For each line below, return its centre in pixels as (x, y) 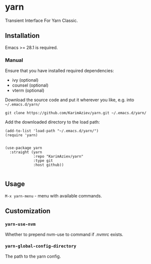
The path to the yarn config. (33, 256)
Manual (14, 60)
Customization (28, 211)
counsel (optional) (30, 85)
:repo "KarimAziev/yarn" (58, 157)
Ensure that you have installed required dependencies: (59, 71)
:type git (43, 161)
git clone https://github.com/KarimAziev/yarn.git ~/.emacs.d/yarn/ (76, 113)
